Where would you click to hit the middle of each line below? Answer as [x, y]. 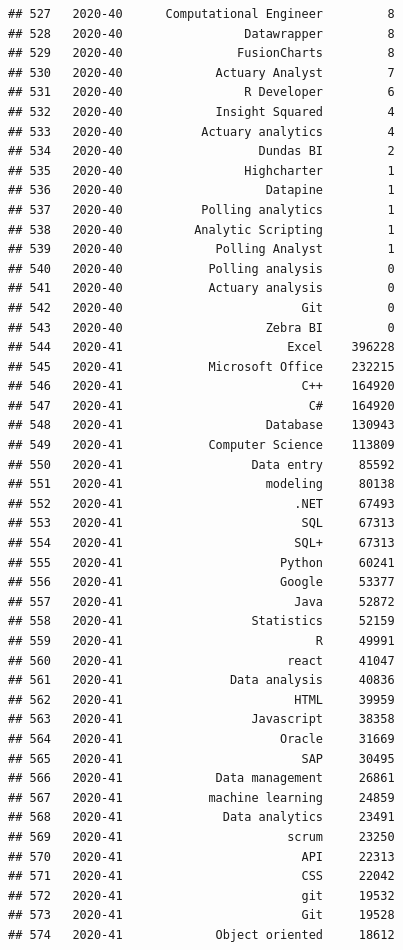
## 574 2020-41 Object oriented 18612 [201, 934]
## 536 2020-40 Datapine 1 [201, 190]
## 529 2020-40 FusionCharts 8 [201, 53]
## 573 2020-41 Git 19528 [201, 915]
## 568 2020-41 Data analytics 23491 [201, 817]
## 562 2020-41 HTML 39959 [201, 699]
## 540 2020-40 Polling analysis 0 [201, 268]
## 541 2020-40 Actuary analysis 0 [201, 288]
